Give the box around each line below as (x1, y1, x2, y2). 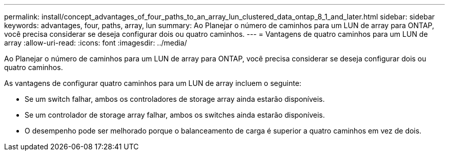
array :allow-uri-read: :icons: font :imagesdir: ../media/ (4, 38, 187, 47)
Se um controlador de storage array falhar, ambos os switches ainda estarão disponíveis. (25, 110, 325, 119)
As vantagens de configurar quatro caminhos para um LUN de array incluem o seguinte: (4, 79, 301, 87)
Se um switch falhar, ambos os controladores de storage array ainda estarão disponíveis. (25, 95, 325, 103)
